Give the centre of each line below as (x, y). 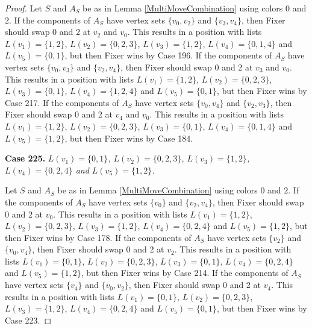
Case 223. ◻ (28, 320)
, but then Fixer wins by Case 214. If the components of (185, 273)
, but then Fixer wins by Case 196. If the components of (168, 55)
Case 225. (25, 158)
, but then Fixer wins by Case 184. (129, 138)
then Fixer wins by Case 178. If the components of (98, 237)
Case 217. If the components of (62, 102)
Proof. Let (23, 8)
